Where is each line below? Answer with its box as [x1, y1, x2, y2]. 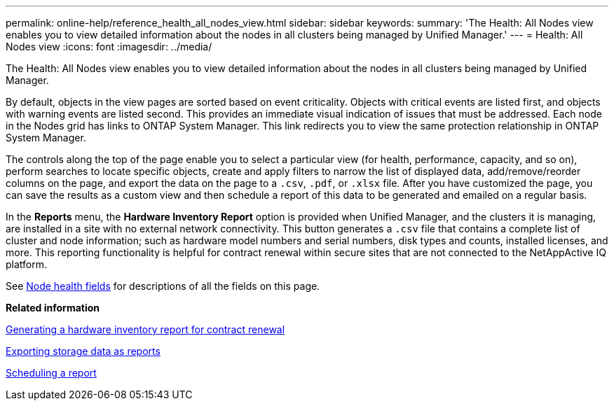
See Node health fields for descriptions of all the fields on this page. [6, 280, 320, 292]
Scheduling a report [6, 367, 97, 379]
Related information [6, 302, 100, 314]
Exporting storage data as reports [6, 345, 161, 357]
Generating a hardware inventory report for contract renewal [6, 323, 285, 335]
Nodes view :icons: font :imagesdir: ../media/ [6, 41, 212, 52]
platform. [6, 258, 48, 270]
